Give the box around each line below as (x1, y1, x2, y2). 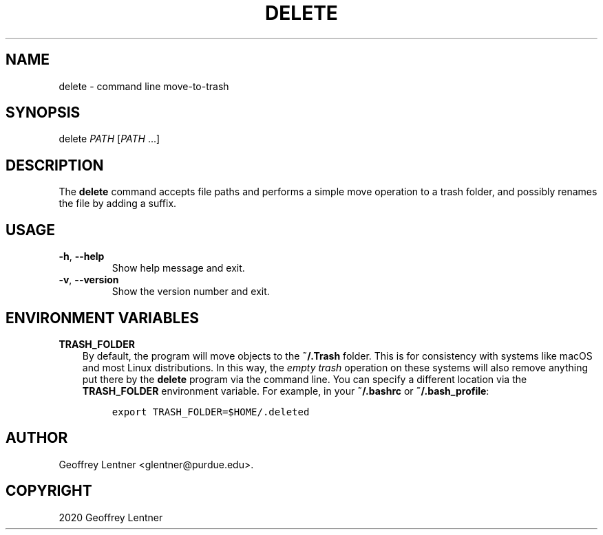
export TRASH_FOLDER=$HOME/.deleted (112, 406, 310, 417)
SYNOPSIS (6, 104, 81, 122)
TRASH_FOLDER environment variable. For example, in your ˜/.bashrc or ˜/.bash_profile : (82, 384, 489, 397)
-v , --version (59, 274, 119, 286)
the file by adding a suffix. (59, 197, 177, 210)
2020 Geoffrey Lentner (59, 511, 163, 523)
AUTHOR (6, 429, 68, 447)
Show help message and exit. (112, 262, 245, 274)
